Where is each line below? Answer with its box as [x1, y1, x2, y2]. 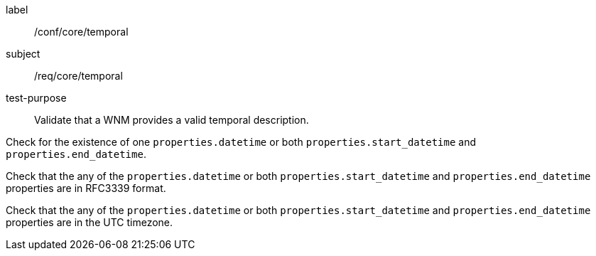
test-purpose [6, 92, 67, 104]
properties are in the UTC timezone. [6, 216, 173, 228]
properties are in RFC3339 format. [6, 182, 166, 194]
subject [6, 48, 40, 60]
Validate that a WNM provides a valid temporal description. [34, 114, 309, 126]
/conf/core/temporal [34, 26, 129, 38]
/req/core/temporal [34, 70, 123, 82]
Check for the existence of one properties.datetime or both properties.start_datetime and [6, 136, 476, 148]
